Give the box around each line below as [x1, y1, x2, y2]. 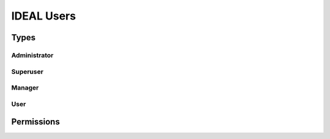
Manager [11, 84, 39, 92]
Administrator [11, 51, 54, 59]
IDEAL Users [11, 9, 76, 23]
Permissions [11, 116, 61, 127]
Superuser [11, 67, 44, 76]
